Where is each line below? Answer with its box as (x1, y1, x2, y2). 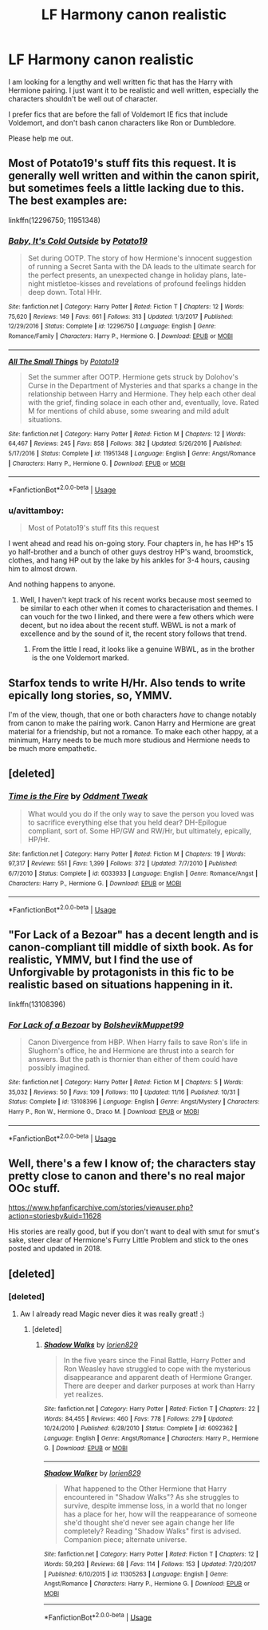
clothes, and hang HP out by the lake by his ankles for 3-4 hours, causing (8, 555, 250, 565)
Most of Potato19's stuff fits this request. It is (8, 157, 237, 170)
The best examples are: (8, 194, 128, 208)
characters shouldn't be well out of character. (8, 93, 158, 103)
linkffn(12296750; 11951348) (8, 215, 101, 225)
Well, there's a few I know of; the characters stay (8, 1156, 257, 1170)
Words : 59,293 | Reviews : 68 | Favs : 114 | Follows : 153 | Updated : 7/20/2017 (43, 1560, 257, 1568)
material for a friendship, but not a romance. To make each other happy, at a (8, 727, 259, 737)
